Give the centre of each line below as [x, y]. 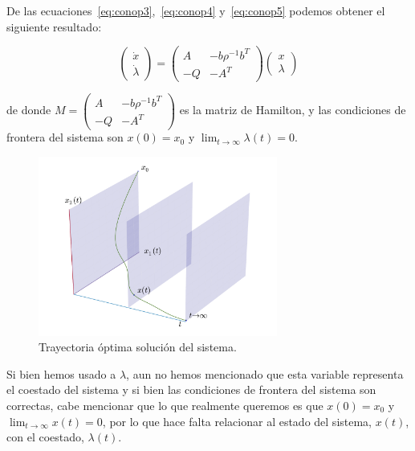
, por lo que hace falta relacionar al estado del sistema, [237, 421]
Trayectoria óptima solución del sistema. [138, 347]
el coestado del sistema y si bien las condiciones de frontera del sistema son [191, 389]
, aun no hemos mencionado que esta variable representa [265, 373]
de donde [29, 110]
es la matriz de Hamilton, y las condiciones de [293, 110]
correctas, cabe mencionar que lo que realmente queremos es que [165, 405]
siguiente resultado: [54, 26]
